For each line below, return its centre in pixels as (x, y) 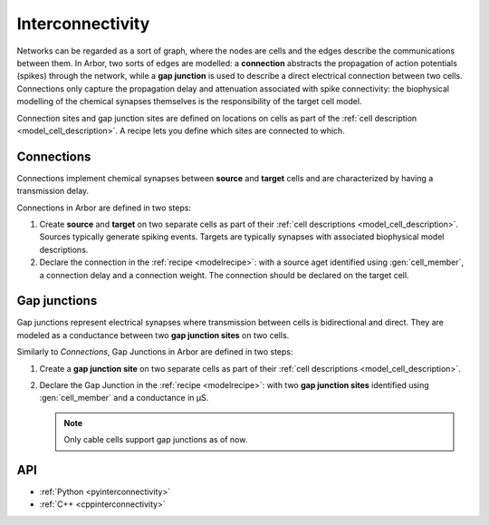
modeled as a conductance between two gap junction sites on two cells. (153, 335)
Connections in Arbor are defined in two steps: (104, 208)
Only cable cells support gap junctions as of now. (156, 440)
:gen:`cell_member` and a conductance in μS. (124, 398)
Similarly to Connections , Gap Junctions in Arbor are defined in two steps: (155, 352)
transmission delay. (53, 191)
